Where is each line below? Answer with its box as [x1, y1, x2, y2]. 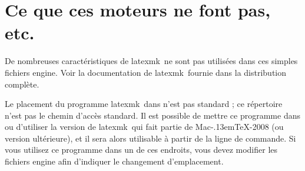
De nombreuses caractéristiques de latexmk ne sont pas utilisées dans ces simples [5, 55, 298, 67]
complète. [5, 78, 39, 90]
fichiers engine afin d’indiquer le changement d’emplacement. [5, 155, 224, 167]
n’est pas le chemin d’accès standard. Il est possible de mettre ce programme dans [5, 109, 300, 121]
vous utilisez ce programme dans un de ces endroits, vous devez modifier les [5, 143, 278, 156]
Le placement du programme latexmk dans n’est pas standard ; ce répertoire [5, 98, 283, 110]
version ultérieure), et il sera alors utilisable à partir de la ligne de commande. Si [5, 132, 296, 144]
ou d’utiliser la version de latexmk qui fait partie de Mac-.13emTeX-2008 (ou [5, 120, 284, 133]
